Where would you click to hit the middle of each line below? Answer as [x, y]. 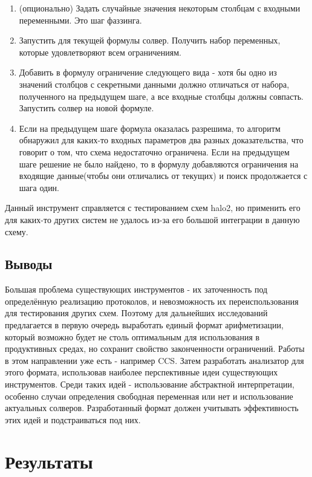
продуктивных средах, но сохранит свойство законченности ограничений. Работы [155, 349]
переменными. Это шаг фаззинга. [80, 20]
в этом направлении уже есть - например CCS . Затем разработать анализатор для [154, 360]
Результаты [49, 461]
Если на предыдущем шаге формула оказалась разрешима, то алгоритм [150, 128]
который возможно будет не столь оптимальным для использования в [132, 336]
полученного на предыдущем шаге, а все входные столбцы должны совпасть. [161, 96]
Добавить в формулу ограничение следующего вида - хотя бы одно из [148, 72]
